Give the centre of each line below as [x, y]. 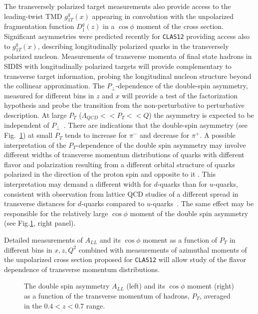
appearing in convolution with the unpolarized [163, 16]
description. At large [35, 115]
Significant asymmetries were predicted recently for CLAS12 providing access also [127, 36]
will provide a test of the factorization [180, 95]
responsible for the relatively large [56, 213]
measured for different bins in [49, 95]
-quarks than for [182, 184]
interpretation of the [35, 145]
